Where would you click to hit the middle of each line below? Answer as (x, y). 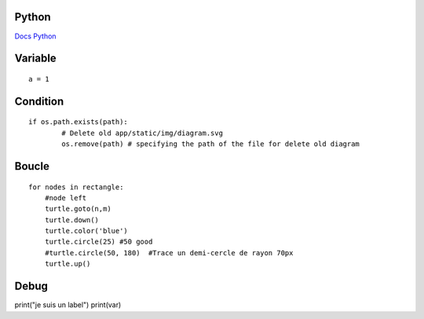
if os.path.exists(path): (79, 122)
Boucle (32, 166)
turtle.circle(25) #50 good (99, 242)
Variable (35, 59)
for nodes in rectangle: (76, 187)
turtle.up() (68, 264)
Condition (39, 101)
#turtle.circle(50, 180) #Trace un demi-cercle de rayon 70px (169, 253)
